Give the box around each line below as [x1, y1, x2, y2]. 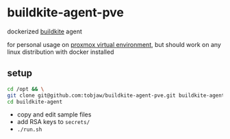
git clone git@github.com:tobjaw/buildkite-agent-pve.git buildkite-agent [7, 92, 225, 99]
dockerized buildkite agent [7, 27, 82, 35]
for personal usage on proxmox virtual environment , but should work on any [7, 40, 221, 48]
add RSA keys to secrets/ [16, 118, 90, 126]
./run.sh [16, 126, 42, 134]
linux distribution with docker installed [7, 48, 114, 56]
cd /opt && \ [7, 85, 44, 93]
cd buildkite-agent [7, 98, 63, 105]
